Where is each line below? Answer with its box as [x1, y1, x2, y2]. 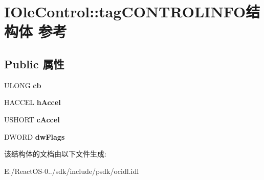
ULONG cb [4, 80, 41, 90]
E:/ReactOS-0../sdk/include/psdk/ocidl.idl [4, 165, 139, 176]
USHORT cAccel [4, 114, 60, 124]
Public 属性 [4, 56, 64, 71]
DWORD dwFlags [4, 131, 65, 142]
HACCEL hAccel [4, 97, 61, 108]
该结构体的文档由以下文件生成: [4, 148, 106, 159]
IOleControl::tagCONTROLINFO [4, 1, 246, 22]
